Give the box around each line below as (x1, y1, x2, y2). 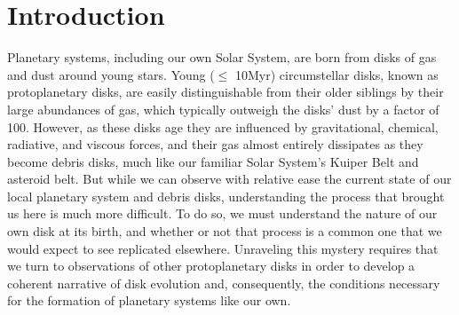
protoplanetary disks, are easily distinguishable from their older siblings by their (7, 83, 444, 101)
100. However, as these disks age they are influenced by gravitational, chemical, (7, 117, 439, 136)
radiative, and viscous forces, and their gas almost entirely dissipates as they (7, 135, 423, 154)
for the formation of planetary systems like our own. (7, 291, 291, 310)
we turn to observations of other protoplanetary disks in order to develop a (7, 256, 415, 275)
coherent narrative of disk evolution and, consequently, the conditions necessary (7, 273, 440, 292)
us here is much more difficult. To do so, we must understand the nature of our (7, 204, 438, 223)
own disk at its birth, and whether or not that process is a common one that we (7, 222, 442, 240)
